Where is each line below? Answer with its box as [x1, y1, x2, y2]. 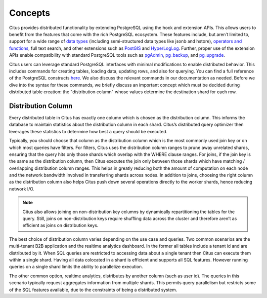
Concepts [9, 7, 50, 18]
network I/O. [9, 186, 35, 192]
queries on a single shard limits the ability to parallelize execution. [9, 264, 143, 270]
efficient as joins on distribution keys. [22, 223, 98, 228]
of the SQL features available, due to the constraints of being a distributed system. [9, 287, 178, 293]
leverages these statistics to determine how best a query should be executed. [9, 128, 168, 134]
